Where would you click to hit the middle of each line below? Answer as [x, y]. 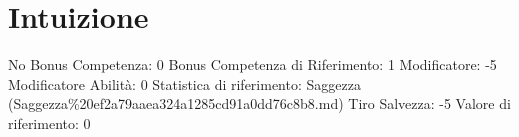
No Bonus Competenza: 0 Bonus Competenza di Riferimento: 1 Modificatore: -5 [252, 64]
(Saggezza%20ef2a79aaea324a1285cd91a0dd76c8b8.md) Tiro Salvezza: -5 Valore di [259, 103]
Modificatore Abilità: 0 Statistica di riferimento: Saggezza [184, 83]
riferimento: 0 [49, 122]
